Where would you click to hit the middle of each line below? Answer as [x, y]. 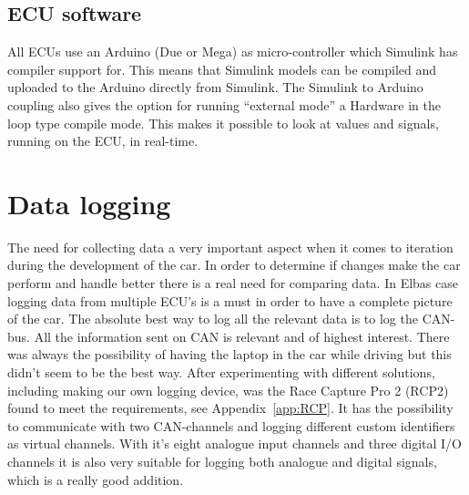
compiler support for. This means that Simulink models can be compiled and [222, 69]
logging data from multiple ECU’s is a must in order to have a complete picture [230, 300]
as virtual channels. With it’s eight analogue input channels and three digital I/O [234, 443]
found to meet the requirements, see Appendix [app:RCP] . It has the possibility [230, 408]
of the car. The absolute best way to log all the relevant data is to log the [213, 319]
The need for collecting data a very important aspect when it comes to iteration [230, 247]
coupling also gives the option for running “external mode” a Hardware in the [224, 104]
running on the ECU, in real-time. [103, 141]
